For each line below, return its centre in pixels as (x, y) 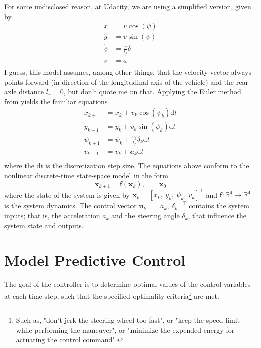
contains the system (219, 206)
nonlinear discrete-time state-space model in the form (86, 175)
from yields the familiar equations (56, 101)
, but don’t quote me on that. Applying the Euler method (152, 92)
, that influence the (217, 216)
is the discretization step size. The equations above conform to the (147, 165)
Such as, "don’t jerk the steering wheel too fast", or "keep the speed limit (128, 320)
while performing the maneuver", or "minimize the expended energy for (125, 330)
